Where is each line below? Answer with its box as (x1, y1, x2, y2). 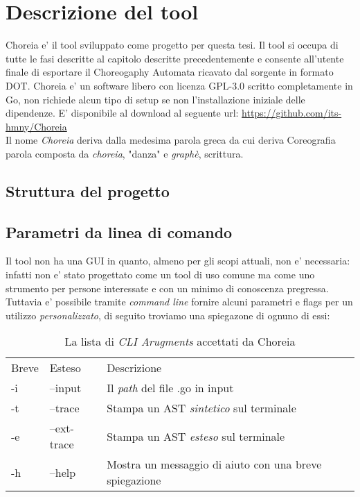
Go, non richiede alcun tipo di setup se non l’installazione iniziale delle (6, 92, 305, 106)
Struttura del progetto (6, 180, 170, 201)
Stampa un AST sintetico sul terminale (107, 400, 296, 416)
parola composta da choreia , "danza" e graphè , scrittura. (6, 146, 244, 160)
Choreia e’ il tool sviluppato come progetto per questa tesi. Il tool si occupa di (6, 37, 339, 52)
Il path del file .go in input (107, 380, 234, 396)
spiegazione (107, 472, 161, 489)
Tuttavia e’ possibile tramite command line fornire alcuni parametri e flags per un (6, 294, 353, 309)
